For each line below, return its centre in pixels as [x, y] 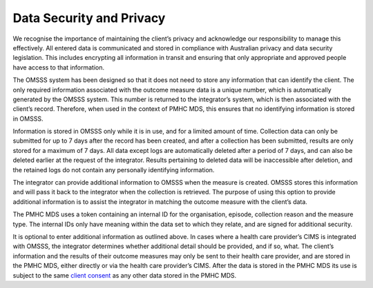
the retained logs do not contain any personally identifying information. [114, 169]
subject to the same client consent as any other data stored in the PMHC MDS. [125, 275]
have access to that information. [59, 67]
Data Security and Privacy [89, 18]
